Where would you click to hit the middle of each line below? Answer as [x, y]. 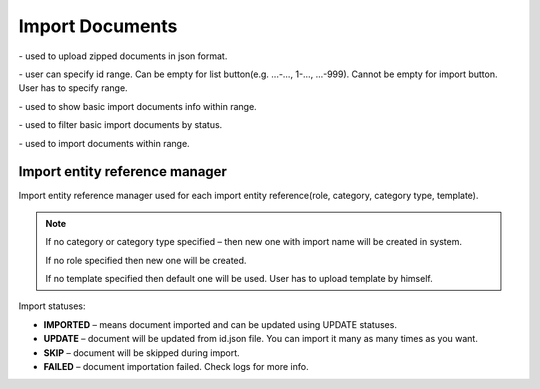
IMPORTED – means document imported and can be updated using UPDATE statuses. [220, 324]
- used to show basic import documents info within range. [137, 106]
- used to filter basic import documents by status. [120, 125]
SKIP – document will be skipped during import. [141, 352]
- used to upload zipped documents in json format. [123, 56]
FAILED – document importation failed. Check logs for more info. [176, 366]
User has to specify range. [73, 88]
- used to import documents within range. [104, 143]
